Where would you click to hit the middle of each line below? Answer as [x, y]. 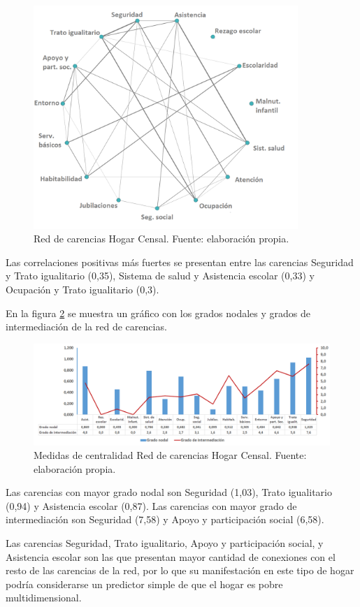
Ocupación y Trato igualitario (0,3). [82, 289]
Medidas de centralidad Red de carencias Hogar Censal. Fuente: [170, 455]
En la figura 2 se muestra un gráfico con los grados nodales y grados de [158, 313]
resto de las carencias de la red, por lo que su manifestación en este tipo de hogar [180, 570]
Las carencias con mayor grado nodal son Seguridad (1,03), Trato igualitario [169, 492]
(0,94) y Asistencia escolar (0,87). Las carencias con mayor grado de [151, 505]
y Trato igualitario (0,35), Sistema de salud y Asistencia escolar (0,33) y [160, 276]
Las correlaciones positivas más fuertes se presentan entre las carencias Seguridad [180, 262]
